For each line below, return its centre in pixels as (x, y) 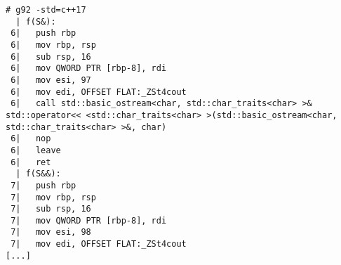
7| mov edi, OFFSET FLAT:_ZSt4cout (99, 244)
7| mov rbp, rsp (53, 197)
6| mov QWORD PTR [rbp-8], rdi (89, 69)
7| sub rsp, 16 (51, 209)
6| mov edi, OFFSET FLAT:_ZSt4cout (99, 92)
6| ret (31, 162)
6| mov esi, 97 (51, 80)
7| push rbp (44, 185)
